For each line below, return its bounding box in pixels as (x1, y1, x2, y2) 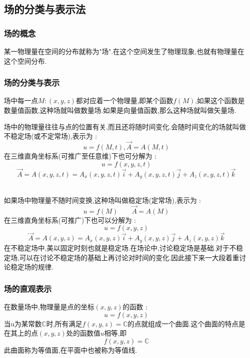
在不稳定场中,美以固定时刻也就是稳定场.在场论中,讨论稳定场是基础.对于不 (4, 242, 236, 252)
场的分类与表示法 (4, 1, 86, 17)
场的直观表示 (4, 282, 52, 294)
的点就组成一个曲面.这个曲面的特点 (127, 318, 239, 328)
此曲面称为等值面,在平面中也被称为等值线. (4, 344, 137, 355)
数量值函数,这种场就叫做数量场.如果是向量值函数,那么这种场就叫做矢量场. (4, 105, 236, 115)
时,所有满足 (46, 318, 83, 328)
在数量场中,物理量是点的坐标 (4, 301, 94, 311)
